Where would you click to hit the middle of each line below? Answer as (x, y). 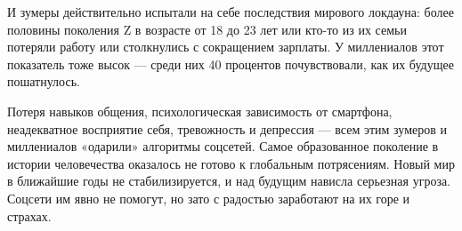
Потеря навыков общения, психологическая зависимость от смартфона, (200, 111)
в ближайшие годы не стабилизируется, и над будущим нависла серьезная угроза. (229, 181)
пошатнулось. (44, 81)
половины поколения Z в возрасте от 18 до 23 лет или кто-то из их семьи (207, 29)
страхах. (29, 215)
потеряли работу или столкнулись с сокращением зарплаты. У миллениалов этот (226, 47)
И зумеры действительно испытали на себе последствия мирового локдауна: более (231, 12)
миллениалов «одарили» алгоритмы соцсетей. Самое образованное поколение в (223, 146)
